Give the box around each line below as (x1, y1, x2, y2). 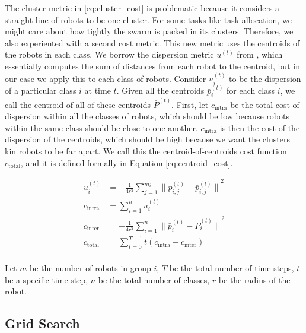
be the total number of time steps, (169, 262, 294, 274)
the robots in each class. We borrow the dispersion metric (5, 48, 214, 61)
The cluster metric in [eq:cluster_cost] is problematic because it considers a (5, 2, 280, 14)
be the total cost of (230, 98, 299, 110)
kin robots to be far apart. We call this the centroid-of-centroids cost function (5, 145, 287, 157)
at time (84, 84, 111, 97)
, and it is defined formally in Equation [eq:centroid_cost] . (21, 156, 233, 169)
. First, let (171, 98, 209, 110)
